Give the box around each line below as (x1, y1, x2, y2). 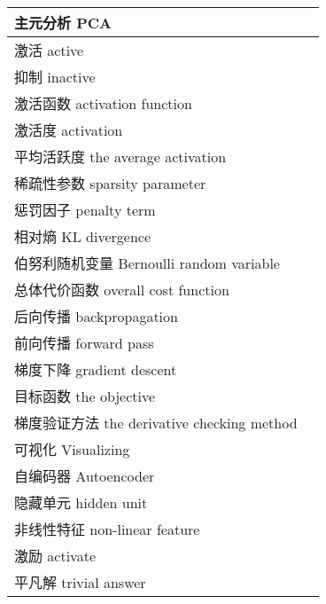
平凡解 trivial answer (14, 572, 146, 592)
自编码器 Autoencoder (14, 466, 155, 486)
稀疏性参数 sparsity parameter (14, 173, 206, 193)
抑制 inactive (14, 67, 96, 87)
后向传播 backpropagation (14, 306, 178, 326)
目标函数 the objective (14, 386, 156, 406)
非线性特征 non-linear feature (14, 519, 200, 539)
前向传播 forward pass (14, 333, 154, 353)
